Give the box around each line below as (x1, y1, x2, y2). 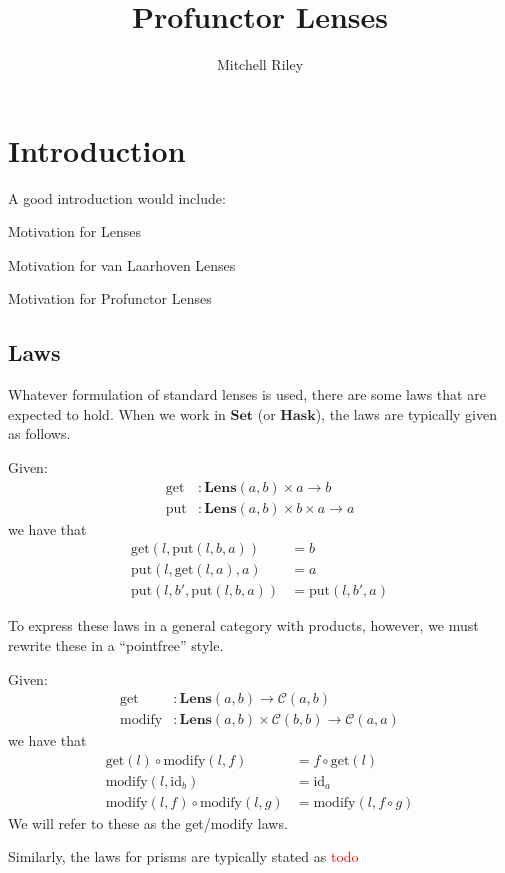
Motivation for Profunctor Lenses (8, 288, 212, 309)
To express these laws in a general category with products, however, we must (8, 615, 479, 636)
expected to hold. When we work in (8, 403, 226, 424)
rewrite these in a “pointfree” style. (8, 634, 224, 655)
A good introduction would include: (8, 187, 226, 208)
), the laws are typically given (315, 403, 497, 424)
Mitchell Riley (216, 54, 304, 75)
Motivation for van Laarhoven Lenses (8, 254, 236, 275)
